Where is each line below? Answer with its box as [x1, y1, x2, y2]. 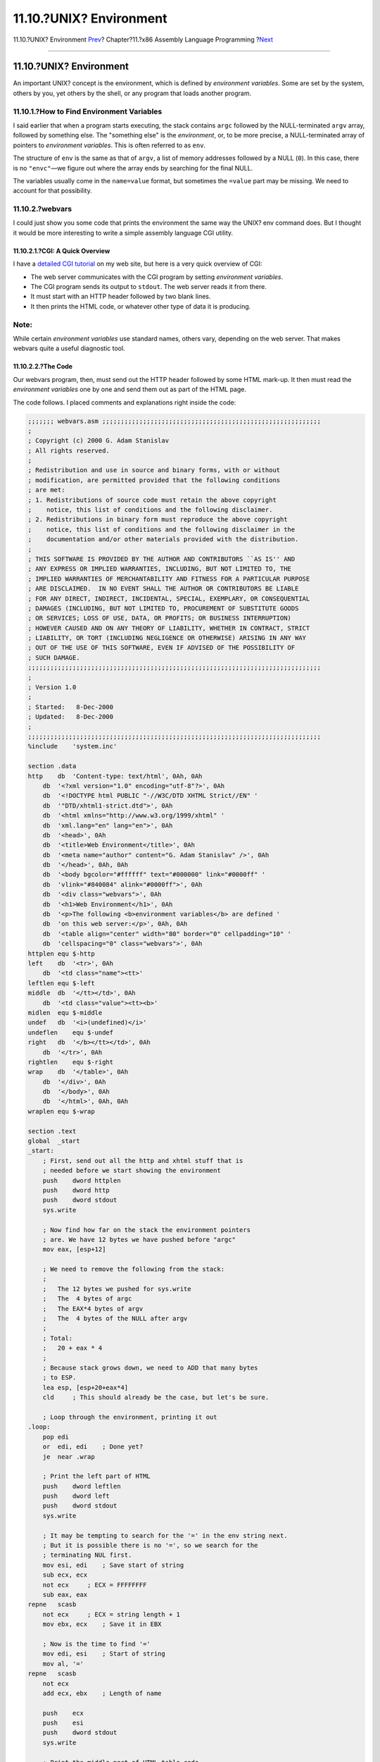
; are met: [27, 486, 65, 494]
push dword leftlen [42, 1482, 121, 1490]
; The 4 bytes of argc [42, 1295, 132, 1303]
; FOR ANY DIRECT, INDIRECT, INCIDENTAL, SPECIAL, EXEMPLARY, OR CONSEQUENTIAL [27, 594, 310, 603]
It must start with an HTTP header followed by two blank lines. [30, 292, 211, 301]
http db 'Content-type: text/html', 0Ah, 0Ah [27, 772, 203, 780]
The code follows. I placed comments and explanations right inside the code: [13, 398, 236, 407]
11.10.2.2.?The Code [13, 362, 73, 371]
